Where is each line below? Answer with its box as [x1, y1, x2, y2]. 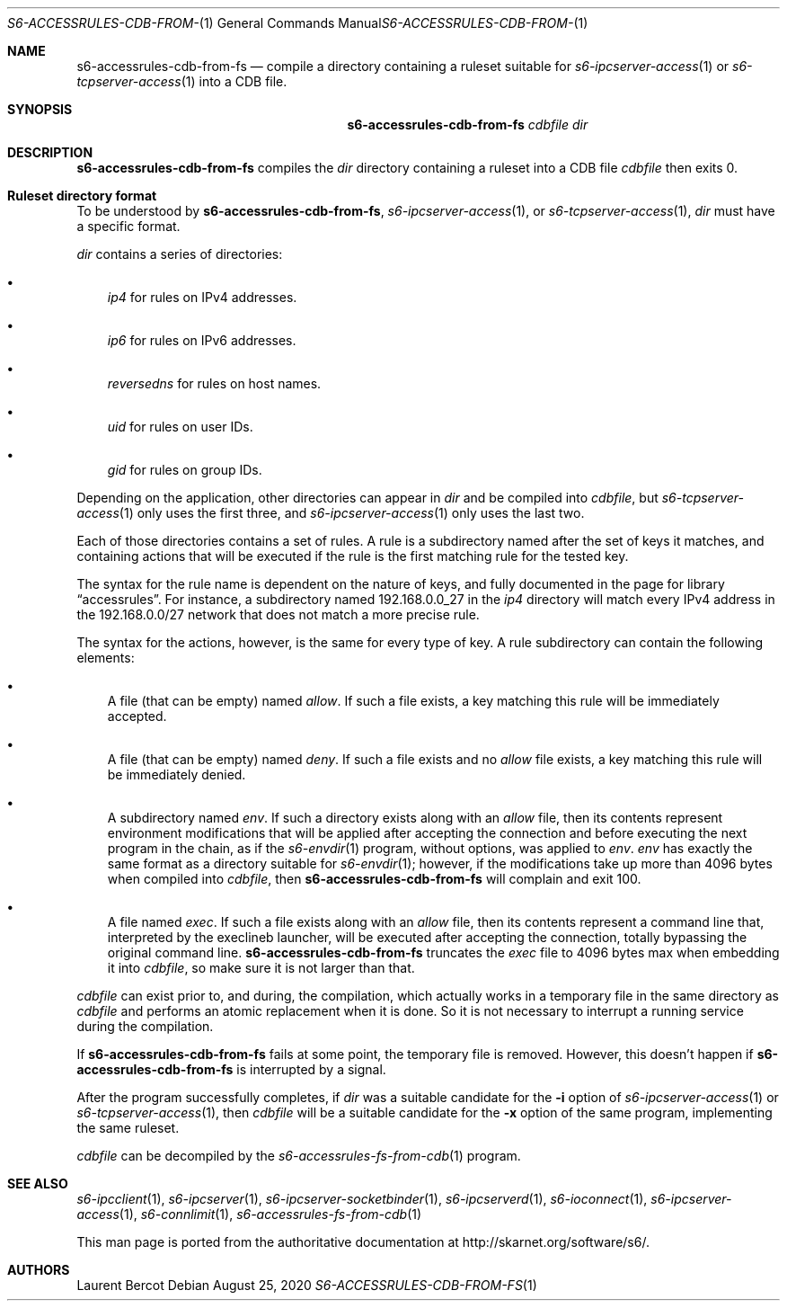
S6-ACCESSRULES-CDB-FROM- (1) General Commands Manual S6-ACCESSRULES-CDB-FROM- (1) [7, 15, 588, 31]
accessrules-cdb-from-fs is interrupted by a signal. [76, 1062, 386, 1077]
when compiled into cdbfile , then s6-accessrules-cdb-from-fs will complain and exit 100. [107, 871, 641, 886]
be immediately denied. [107, 767, 246, 782]
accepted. [107, 708, 167, 724]
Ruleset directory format [7, 188, 157, 203]
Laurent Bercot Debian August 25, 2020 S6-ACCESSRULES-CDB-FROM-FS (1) [76, 1277, 537, 1293]
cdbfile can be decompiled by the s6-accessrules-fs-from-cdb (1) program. [76, 1148, 521, 1163]
